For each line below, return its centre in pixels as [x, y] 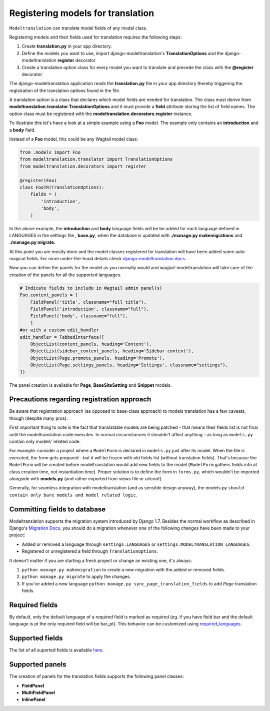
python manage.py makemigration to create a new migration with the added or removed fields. [123, 569]
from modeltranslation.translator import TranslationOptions [96, 159]
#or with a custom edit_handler [59, 330]
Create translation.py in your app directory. [67, 46]
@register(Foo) [38, 180]
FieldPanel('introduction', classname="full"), [90, 309]
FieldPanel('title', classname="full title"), [88, 302]
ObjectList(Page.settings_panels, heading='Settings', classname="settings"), [129, 365]
